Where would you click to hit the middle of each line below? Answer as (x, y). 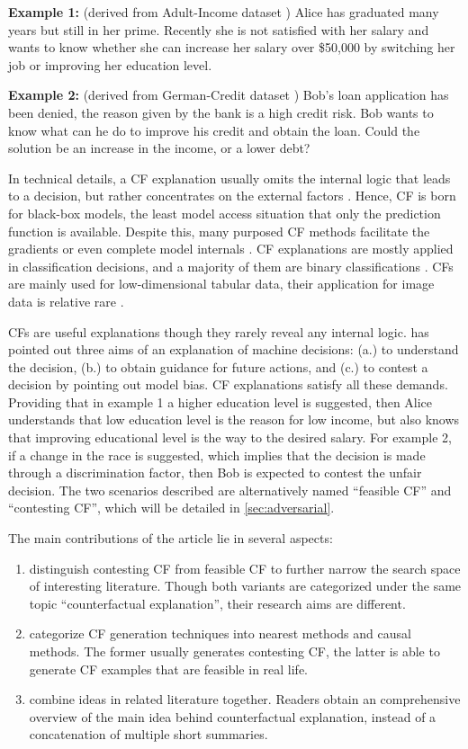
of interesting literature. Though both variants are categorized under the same (245, 586)
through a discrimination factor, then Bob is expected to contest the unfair (215, 473)
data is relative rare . (66, 301)
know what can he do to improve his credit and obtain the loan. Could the (214, 130)
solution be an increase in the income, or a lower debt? (159, 148)
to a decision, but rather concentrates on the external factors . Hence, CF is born (232, 196)
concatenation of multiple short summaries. (148, 734)
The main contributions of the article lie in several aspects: (171, 538)
